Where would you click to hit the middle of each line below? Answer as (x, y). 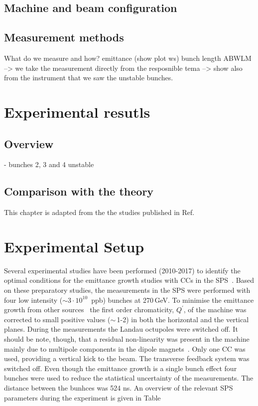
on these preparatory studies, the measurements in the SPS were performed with (127, 290)
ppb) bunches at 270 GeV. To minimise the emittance (173, 300)
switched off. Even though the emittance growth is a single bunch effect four (121, 368)
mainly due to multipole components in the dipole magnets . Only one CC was (125, 348)
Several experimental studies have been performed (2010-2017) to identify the (122, 270)
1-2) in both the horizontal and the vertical (183, 319)
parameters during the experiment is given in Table (82, 397)
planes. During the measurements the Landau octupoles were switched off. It (121, 329)
